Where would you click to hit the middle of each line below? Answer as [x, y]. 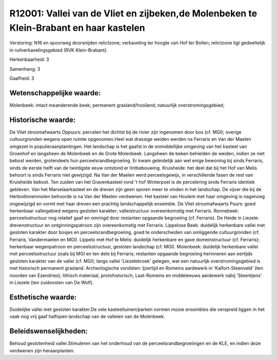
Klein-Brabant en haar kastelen [77, 28]
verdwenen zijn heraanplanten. [42, 350]
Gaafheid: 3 [22, 78]
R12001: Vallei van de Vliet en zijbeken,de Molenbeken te [133, 13]
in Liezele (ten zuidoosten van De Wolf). [52, 282]
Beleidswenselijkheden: [49, 331]
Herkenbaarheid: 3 [29, 59]
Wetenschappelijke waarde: [55, 93]
